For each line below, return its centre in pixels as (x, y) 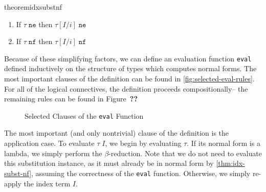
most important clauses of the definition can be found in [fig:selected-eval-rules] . (129, 79)
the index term (47, 183)
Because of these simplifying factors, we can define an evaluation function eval (128, 58)
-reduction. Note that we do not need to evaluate (185, 153)
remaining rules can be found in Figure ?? (71, 99)
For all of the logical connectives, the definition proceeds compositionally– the (126, 88)
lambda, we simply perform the (53, 153)
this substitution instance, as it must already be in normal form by (109, 163)
